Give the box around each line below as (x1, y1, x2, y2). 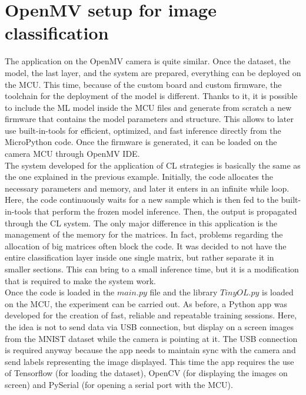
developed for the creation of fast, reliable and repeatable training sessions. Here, (5, 309, 297, 321)
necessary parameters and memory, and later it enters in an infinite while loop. (5, 182, 290, 194)
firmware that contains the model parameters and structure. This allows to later (5, 113, 294, 125)
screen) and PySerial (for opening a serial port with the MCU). (5, 378, 233, 390)
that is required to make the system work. (5, 274, 156, 287)
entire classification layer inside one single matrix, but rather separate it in (5, 251, 274, 264)
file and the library (149, 286, 218, 298)
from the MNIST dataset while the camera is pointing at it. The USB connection (5, 332, 298, 344)
